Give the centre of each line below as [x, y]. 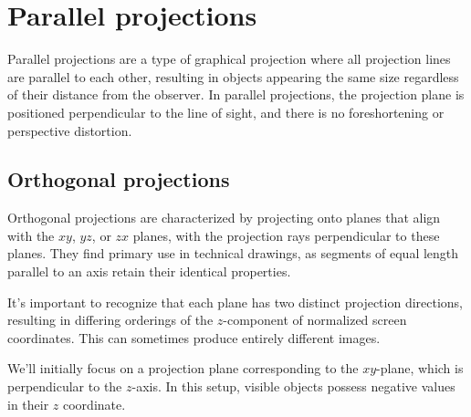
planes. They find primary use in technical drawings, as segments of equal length [233, 253]
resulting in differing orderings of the [110, 320]
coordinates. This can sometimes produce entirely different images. [194, 337]
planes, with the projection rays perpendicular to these [286, 235]
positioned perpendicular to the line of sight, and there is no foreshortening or [226, 112]
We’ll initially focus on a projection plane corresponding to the [183, 368]
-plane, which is [420, 368]
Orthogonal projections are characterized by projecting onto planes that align [224, 218]
